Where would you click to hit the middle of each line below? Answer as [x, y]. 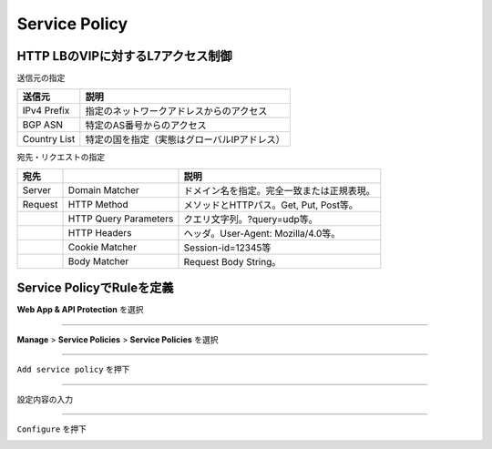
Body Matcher [98, 261]
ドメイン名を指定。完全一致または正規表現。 [279, 190]
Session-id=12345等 [227, 248]
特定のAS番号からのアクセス [146, 126]
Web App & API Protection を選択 [80, 310]
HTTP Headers [100, 232]
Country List [49, 139]
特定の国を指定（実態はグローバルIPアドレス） [185, 139]
